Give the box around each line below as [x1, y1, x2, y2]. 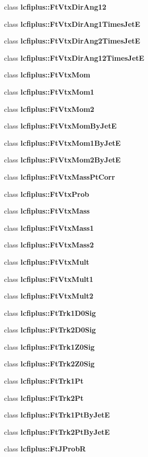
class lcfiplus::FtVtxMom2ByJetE [4, 154, 121, 165]
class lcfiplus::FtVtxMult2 [4, 290, 94, 301]
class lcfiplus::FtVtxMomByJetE [4, 120, 117, 131]
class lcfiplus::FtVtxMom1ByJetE [4, 137, 121, 148]
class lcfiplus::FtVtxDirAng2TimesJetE [4, 35, 140, 46]
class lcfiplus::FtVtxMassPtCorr [4, 171, 115, 182]
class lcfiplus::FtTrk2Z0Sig [4, 358, 95, 369]
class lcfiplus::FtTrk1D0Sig [4, 307, 96, 318]
